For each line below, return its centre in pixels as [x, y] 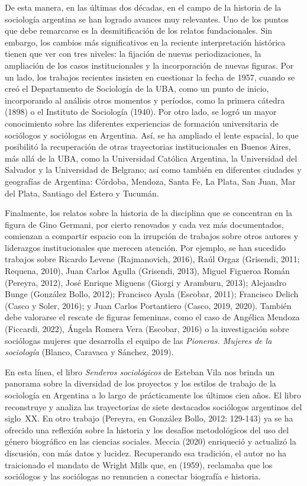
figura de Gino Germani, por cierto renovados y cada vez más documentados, [144, 224]
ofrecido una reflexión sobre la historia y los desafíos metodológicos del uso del [147, 429]
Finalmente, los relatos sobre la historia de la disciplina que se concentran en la [149, 213]
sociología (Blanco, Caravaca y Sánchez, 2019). [89, 352]
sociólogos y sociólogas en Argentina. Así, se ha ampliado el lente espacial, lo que [152, 135]
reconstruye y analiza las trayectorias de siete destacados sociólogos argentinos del [153, 406]
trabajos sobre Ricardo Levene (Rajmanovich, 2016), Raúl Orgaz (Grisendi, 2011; [152, 259]
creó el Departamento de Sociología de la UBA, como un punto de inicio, [137, 88]
